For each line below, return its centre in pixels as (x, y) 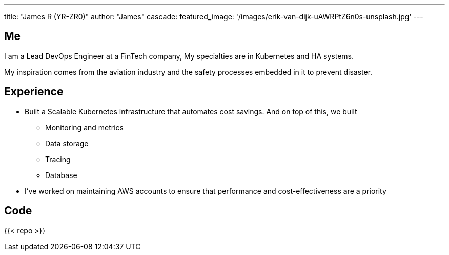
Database (61, 175)
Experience (34, 92)
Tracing (58, 159)
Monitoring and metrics (84, 127)
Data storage (67, 143)
